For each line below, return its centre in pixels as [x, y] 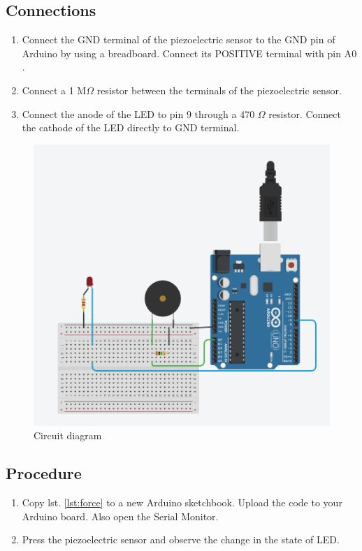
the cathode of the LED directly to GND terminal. [131, 127]
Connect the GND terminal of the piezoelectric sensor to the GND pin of [179, 39]
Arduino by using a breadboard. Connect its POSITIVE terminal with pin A [187, 53]
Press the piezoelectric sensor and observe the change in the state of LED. [181, 539]
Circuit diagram [68, 435]
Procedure [44, 473]
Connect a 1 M [54, 90]
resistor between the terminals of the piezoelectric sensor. [219, 90]
